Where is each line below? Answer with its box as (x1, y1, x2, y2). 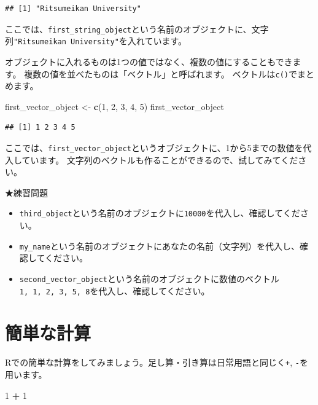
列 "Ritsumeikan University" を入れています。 (5, 34, 187, 47)
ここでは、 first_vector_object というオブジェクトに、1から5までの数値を (5, 141, 303, 154)
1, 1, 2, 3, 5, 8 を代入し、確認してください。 (19, 284, 210, 297)
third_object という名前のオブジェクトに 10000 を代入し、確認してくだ (19, 206, 300, 219)
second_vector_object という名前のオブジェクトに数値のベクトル (19, 272, 279, 285)
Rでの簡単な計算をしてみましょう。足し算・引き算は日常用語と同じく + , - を (5, 356, 308, 369)
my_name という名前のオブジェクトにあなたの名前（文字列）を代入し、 (19, 239, 300, 252)
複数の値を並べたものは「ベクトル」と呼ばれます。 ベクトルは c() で (24, 67, 298, 80)
